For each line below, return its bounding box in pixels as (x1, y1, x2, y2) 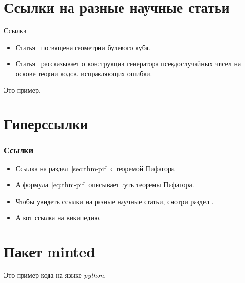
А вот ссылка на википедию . (15, 212, 101, 223)
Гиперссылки (4, 113, 88, 133)
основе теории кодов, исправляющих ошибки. (15, 68, 152, 78)
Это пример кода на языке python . (4, 270, 106, 280)
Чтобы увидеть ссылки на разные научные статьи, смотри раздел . (15, 196, 214, 206)
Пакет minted (4, 241, 96, 261)
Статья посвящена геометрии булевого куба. (15, 42, 150, 52)
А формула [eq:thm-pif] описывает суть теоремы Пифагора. (15, 180, 194, 190)
